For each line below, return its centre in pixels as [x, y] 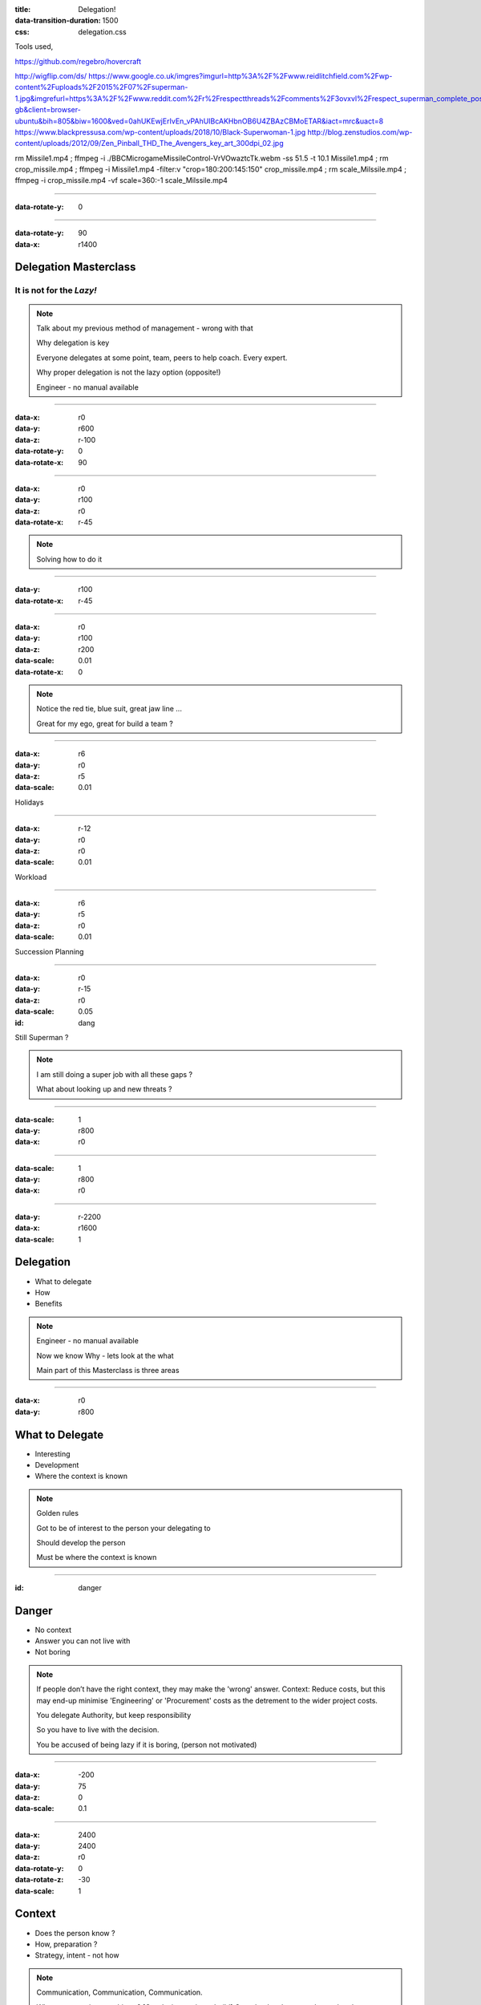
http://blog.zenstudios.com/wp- [360, 132]
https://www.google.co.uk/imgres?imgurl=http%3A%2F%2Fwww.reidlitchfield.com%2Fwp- [240, 75]
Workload [31, 877]
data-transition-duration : [58, 21]
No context [53, 1630]
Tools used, [34, 47]
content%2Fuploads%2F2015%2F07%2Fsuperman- [101, 87]
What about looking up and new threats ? [104, 1089]
